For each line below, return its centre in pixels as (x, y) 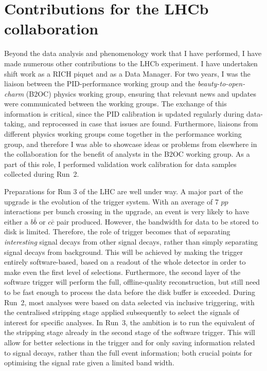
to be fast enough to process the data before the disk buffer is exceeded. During (130, 292)
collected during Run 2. (42, 174)
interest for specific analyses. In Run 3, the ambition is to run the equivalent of (129, 322)
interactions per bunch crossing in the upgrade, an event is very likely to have (127, 211)
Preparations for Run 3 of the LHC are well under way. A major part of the (124, 191)
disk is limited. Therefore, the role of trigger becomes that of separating (117, 231)
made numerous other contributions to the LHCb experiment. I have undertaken (131, 63)
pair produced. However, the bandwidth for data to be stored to (158, 221)
